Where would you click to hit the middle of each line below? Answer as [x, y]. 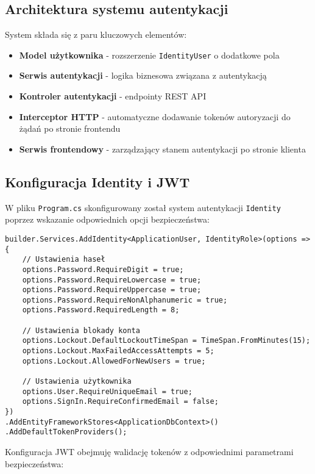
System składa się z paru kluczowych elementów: [96, 34]
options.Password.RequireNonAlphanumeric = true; [125, 300]
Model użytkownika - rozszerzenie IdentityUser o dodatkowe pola [149, 55]
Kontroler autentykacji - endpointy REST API [113, 96]
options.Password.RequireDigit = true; [103, 269]
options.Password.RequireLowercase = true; [112, 280]
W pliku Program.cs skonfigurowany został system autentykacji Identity [143, 207]
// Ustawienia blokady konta [81, 330]
